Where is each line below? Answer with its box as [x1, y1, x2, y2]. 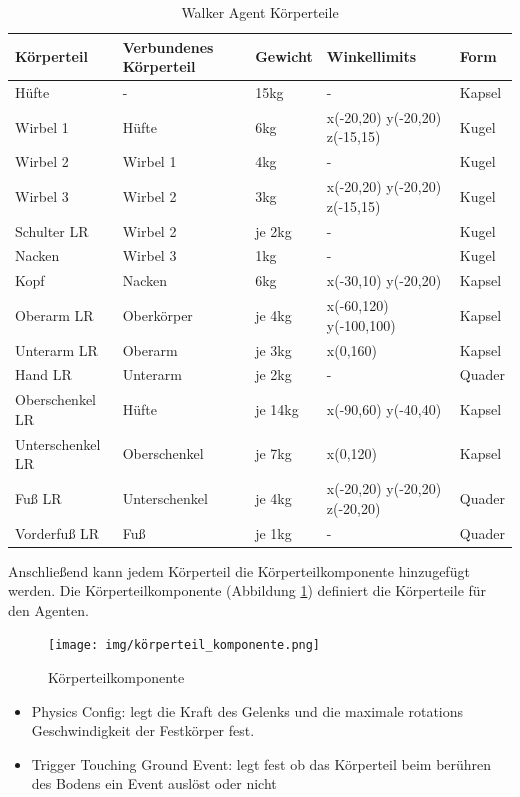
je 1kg [255, 522, 292, 543]
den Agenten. [8, 599, 89, 620]
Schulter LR [15, 220, 89, 241]
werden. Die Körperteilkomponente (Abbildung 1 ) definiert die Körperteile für [8, 580, 487, 601]
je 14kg [255, 399, 299, 420]
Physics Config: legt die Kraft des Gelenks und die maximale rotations [31, 700, 464, 721]
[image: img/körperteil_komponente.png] [48, 638, 321, 653]
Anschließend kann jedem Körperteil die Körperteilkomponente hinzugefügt [8, 560, 470, 581]
